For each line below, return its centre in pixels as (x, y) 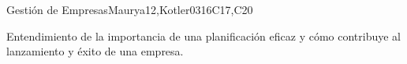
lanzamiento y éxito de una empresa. (95, 51)
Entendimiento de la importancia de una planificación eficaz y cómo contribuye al (204, 36)
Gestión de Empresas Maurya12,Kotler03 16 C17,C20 (130, 9)
